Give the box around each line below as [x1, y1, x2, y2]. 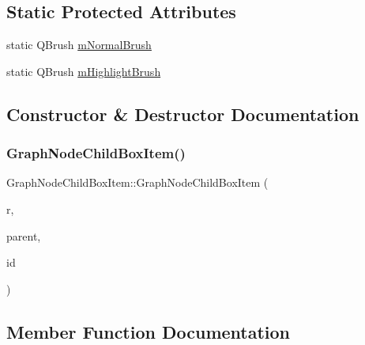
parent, [6, 227, 41, 244]
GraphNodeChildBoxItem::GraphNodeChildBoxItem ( [6, 174, 269, 191]
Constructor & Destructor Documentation [6, 101, 359, 126]
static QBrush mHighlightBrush [6, 63, 161, 79]
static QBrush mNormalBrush [6, 36, 152, 53]
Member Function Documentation [6, 319, 291, 343]
